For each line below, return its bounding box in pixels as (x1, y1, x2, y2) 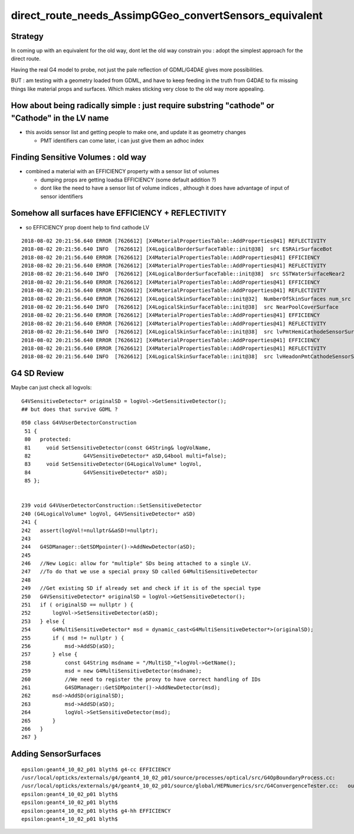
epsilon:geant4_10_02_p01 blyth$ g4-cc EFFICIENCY (21, 766, 171, 773)
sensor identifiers (40, 193, 83, 200)
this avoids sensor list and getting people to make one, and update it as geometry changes (25, 129, 246, 136)
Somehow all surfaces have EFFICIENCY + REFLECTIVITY (11, 208, 227, 218)
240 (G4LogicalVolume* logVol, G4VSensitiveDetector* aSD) (21, 510, 196, 517)
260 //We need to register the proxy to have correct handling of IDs (21, 676, 261, 683)
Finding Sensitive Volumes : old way (11, 152, 147, 163)
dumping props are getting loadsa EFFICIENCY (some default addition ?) (40, 176, 217, 183)
